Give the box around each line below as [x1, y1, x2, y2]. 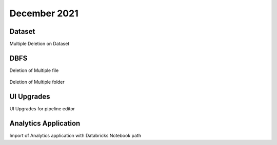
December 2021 [9, 8, 79, 19]
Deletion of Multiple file [9, 67, 59, 74]
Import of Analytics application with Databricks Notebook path [9, 133, 141, 139]
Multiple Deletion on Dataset [9, 41, 70, 47]
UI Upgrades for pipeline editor [9, 106, 75, 112]
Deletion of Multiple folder [9, 79, 65, 85]
